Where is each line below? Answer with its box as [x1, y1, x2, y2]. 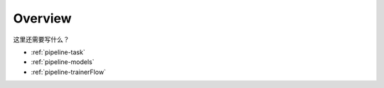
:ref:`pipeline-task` [31, 48, 85, 56]
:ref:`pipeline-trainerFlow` [31, 68, 107, 76]
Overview [13, 11, 72, 26]
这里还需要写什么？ [13, 35, 70, 44]
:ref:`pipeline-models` [31, 58, 95, 66]
